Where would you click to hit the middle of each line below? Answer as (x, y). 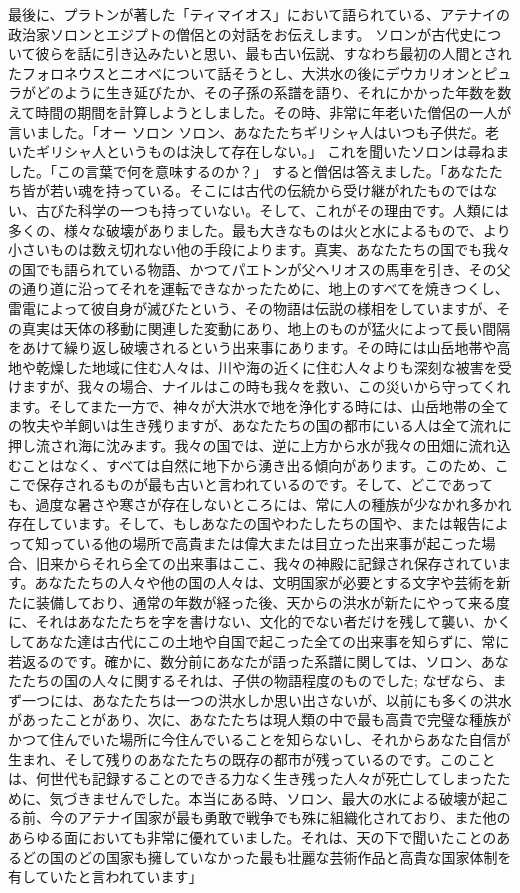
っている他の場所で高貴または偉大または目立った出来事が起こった (265, 543)
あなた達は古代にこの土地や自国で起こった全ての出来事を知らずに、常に (272, 641)
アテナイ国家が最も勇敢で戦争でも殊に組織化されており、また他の (294, 817)
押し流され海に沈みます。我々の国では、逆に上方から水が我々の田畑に (238, 445)
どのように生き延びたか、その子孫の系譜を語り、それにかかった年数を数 (273, 92)
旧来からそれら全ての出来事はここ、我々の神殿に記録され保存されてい (266, 562)
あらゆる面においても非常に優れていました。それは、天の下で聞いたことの (252, 836)
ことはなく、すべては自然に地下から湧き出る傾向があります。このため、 (258, 464)
